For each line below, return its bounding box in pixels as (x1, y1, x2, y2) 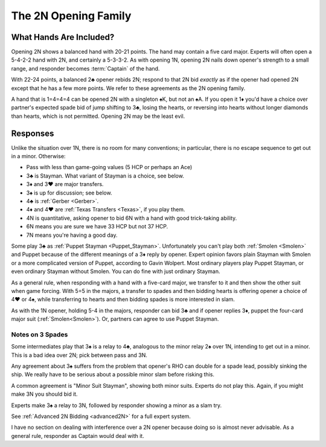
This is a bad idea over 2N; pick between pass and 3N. (11, 351, 148, 359)
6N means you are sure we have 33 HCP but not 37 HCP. (26, 223, 168, 230)
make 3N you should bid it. (11, 390, 78, 398)
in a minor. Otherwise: (11, 153, 66, 160)
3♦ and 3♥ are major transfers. (26, 181, 104, 188)
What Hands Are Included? (11, 32, 115, 42)
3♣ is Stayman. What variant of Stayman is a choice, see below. (26, 172, 184, 179)
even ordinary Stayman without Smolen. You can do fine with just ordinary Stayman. (11, 268, 220, 275)
